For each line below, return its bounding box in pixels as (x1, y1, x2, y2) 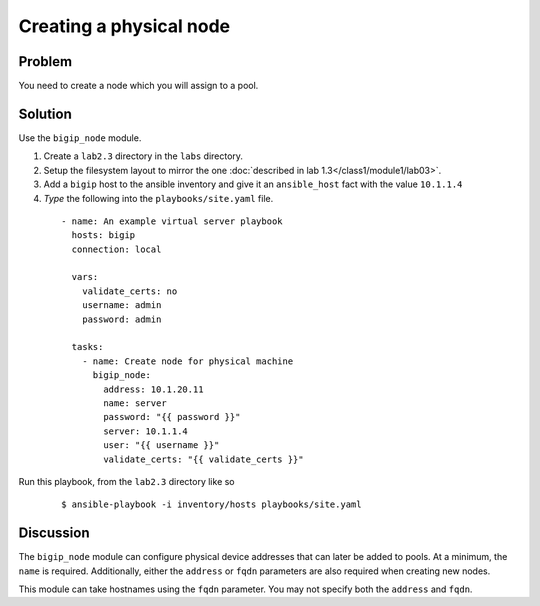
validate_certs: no (81, 285, 178, 297)
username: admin (81, 300, 162, 311)
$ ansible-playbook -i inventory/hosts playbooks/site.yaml (61, 499, 362, 510)
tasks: (71, 341, 104, 353)
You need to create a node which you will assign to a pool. (18, 80, 259, 92)
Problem (18, 53, 73, 70)
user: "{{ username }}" (103, 440, 220, 451)
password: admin (81, 313, 162, 325)
